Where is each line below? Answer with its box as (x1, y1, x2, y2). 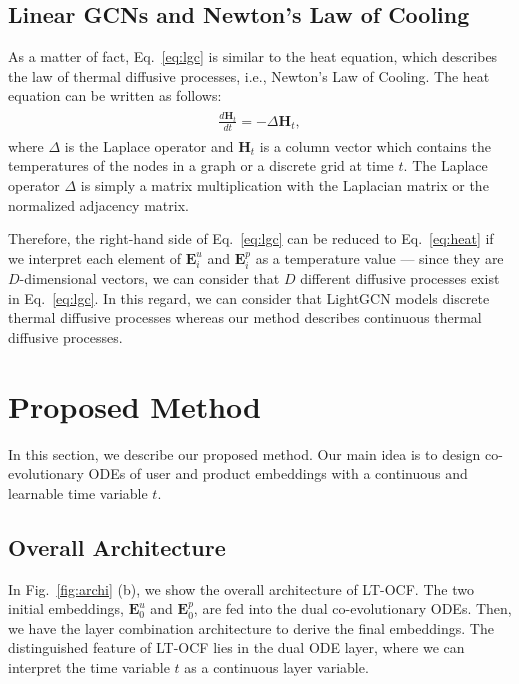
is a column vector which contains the (259, 135, 492, 156)
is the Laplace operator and (64, 135, 234, 156)
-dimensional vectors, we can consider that (19, 268, 280, 289)
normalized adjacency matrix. (8, 194, 189, 215)
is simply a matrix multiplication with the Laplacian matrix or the (80, 175, 489, 196)
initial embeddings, (8, 598, 124, 619)
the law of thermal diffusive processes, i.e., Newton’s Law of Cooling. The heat (8, 65, 490, 86)
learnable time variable (8, 482, 148, 503)
